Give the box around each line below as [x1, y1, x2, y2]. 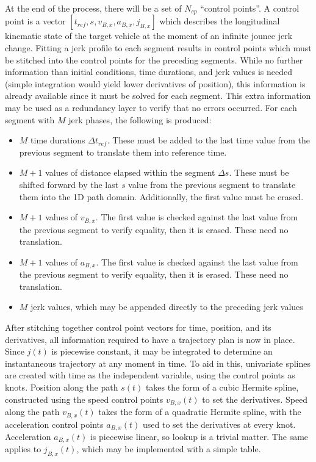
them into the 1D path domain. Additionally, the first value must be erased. [19, 190, 304, 203]
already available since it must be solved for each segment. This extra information [5, 89, 311, 102]
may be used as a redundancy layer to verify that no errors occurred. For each [5, 101, 297, 114]
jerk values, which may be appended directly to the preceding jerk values [31, 300, 303, 313]
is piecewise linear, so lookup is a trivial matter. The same [90, 430, 309, 442]
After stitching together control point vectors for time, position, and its [5, 321, 271, 334]
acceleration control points [5, 417, 104, 430]
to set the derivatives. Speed [202, 392, 308, 405]
